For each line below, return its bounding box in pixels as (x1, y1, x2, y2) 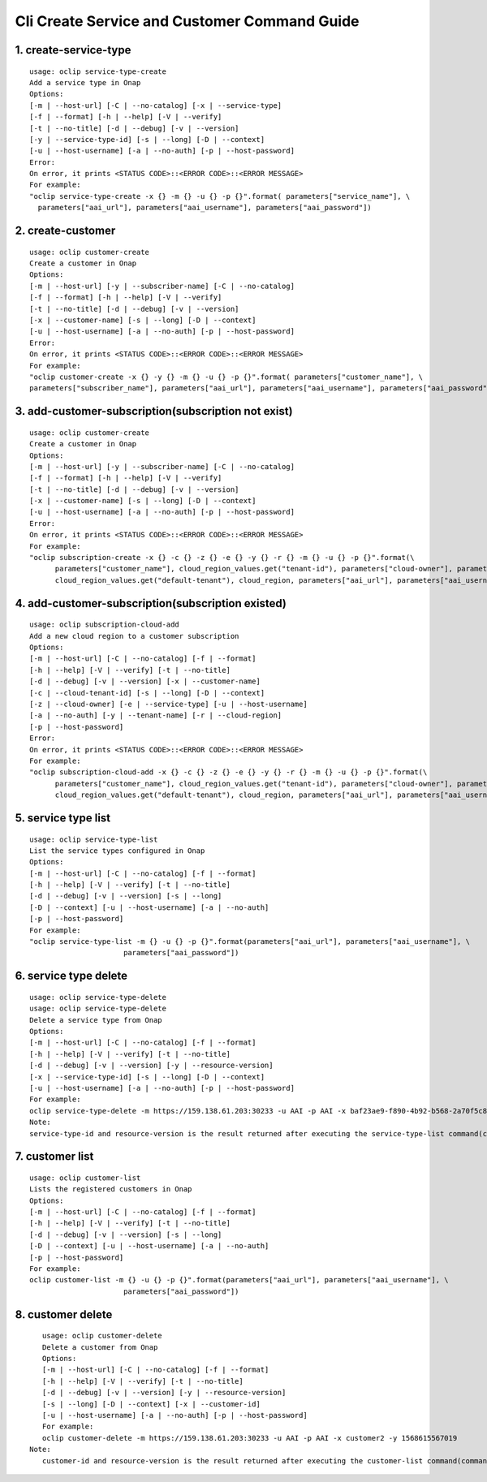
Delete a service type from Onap (29, 1015, 162, 1024)
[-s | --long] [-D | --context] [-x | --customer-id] (41, 1399, 261, 1408)
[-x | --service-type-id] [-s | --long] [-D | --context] (29, 1072, 265, 1081)
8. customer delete (15, 1308, 113, 1321)
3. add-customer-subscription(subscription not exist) (15, 404, 293, 418)
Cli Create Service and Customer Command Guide (15, 12, 360, 30)
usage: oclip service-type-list (29, 834, 158, 844)
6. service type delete (15, 969, 128, 983)
